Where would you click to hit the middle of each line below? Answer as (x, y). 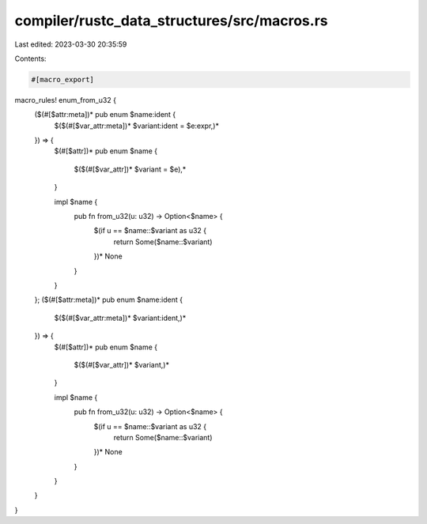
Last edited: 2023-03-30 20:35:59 (71, 44)
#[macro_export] (63, 79)
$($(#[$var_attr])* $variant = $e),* (130, 169)
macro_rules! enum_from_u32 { (65, 100)
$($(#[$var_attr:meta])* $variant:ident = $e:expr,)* (136, 126)
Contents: (30, 58)
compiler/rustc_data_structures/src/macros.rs (171, 21)
